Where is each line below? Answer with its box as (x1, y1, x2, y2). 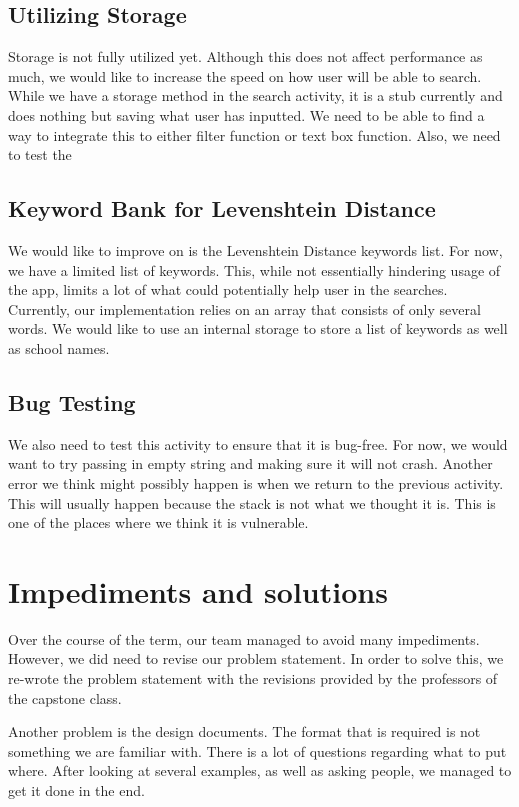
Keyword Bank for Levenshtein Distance (8, 193, 436, 224)
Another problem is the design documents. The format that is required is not (8, 721, 481, 742)
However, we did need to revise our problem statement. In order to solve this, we (8, 648, 504, 669)
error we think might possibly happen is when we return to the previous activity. (8, 472, 504, 493)
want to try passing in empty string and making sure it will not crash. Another (8, 453, 493, 474)
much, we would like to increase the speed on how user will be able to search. (8, 65, 482, 86)
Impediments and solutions (8, 570, 388, 611)
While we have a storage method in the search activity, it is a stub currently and (8, 85, 503, 106)
